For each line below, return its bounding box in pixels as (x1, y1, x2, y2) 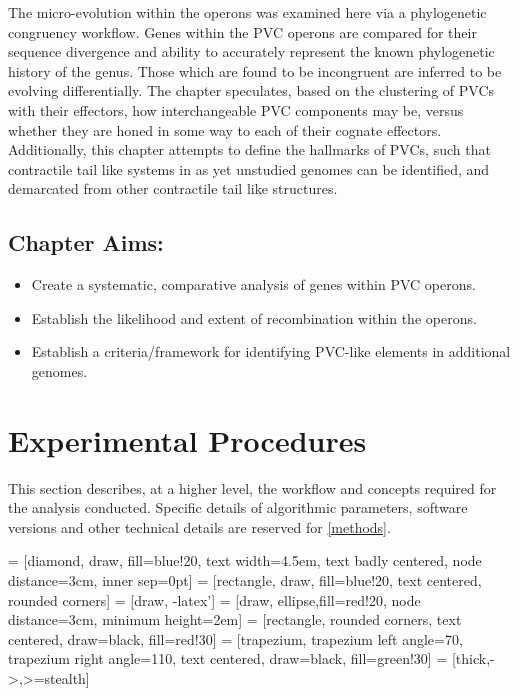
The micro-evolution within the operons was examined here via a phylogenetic (8, 2, 487, 22)
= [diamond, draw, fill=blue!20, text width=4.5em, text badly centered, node (8, 550, 482, 571)
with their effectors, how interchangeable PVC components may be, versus (8, 99, 464, 120)
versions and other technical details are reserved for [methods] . (8, 516, 391, 537)
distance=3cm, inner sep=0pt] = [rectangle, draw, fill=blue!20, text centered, (8, 570, 482, 591)
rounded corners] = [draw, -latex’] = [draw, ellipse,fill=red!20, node (8, 589, 421, 610)
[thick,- (451, 648, 495, 669)
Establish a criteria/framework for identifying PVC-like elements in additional (31, 341, 511, 362)
